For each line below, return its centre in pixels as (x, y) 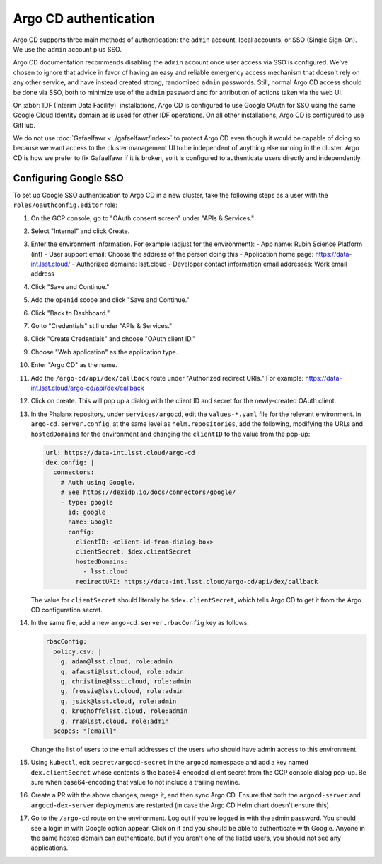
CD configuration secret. (66, 610)
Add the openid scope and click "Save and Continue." (110, 300)
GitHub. (24, 125)
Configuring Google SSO (68, 178)
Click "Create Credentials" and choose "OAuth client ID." (113, 339)
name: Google (91, 522)
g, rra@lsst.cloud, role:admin (115, 721)
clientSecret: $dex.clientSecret (133, 552)
